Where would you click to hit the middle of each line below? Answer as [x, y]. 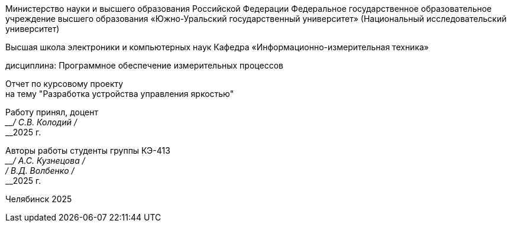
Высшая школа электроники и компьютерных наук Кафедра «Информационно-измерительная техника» [217, 47]
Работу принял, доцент [52, 112]
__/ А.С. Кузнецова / [45, 160]
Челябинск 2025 [39, 199]
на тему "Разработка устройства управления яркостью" [120, 94]
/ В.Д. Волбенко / [40, 171]
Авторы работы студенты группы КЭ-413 [88, 150]
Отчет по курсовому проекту [64, 84]
